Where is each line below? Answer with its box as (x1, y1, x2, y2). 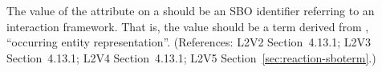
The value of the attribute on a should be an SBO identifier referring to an (6, 2, 375, 18)
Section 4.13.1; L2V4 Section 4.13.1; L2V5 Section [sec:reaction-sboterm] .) (6, 49, 376, 66)
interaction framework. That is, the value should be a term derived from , (6, 18, 369, 34)
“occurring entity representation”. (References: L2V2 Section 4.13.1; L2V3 (6, 34, 371, 50)
